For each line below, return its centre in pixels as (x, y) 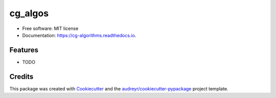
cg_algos (29, 13)
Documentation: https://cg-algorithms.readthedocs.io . (79, 35)
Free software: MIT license (50, 28)
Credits (21, 76)
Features (24, 50)
